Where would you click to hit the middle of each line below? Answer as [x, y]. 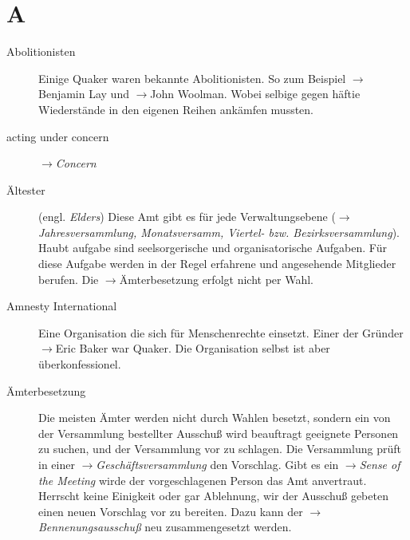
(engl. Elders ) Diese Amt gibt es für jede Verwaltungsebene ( [187, 217]
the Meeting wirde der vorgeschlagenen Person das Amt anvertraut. [203, 480]
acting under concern [58, 136]
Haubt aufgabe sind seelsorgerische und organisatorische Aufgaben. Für [213, 248]
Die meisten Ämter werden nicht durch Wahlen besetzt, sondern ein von [215, 418]
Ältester [26, 189]
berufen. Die [69, 279]
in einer [57, 464]
